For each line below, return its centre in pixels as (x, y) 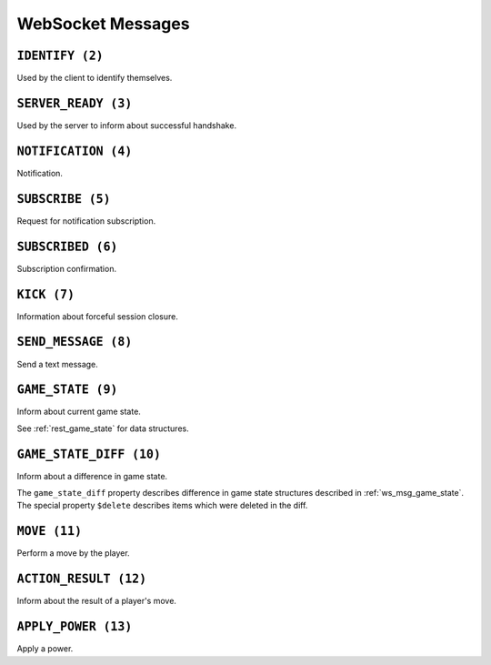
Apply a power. (45, 649)
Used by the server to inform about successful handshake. (126, 125)
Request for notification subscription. (86, 221)
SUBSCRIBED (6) (67, 247)
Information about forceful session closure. (98, 316)
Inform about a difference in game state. (92, 476)
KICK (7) (46, 294)
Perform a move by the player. (74, 553)
